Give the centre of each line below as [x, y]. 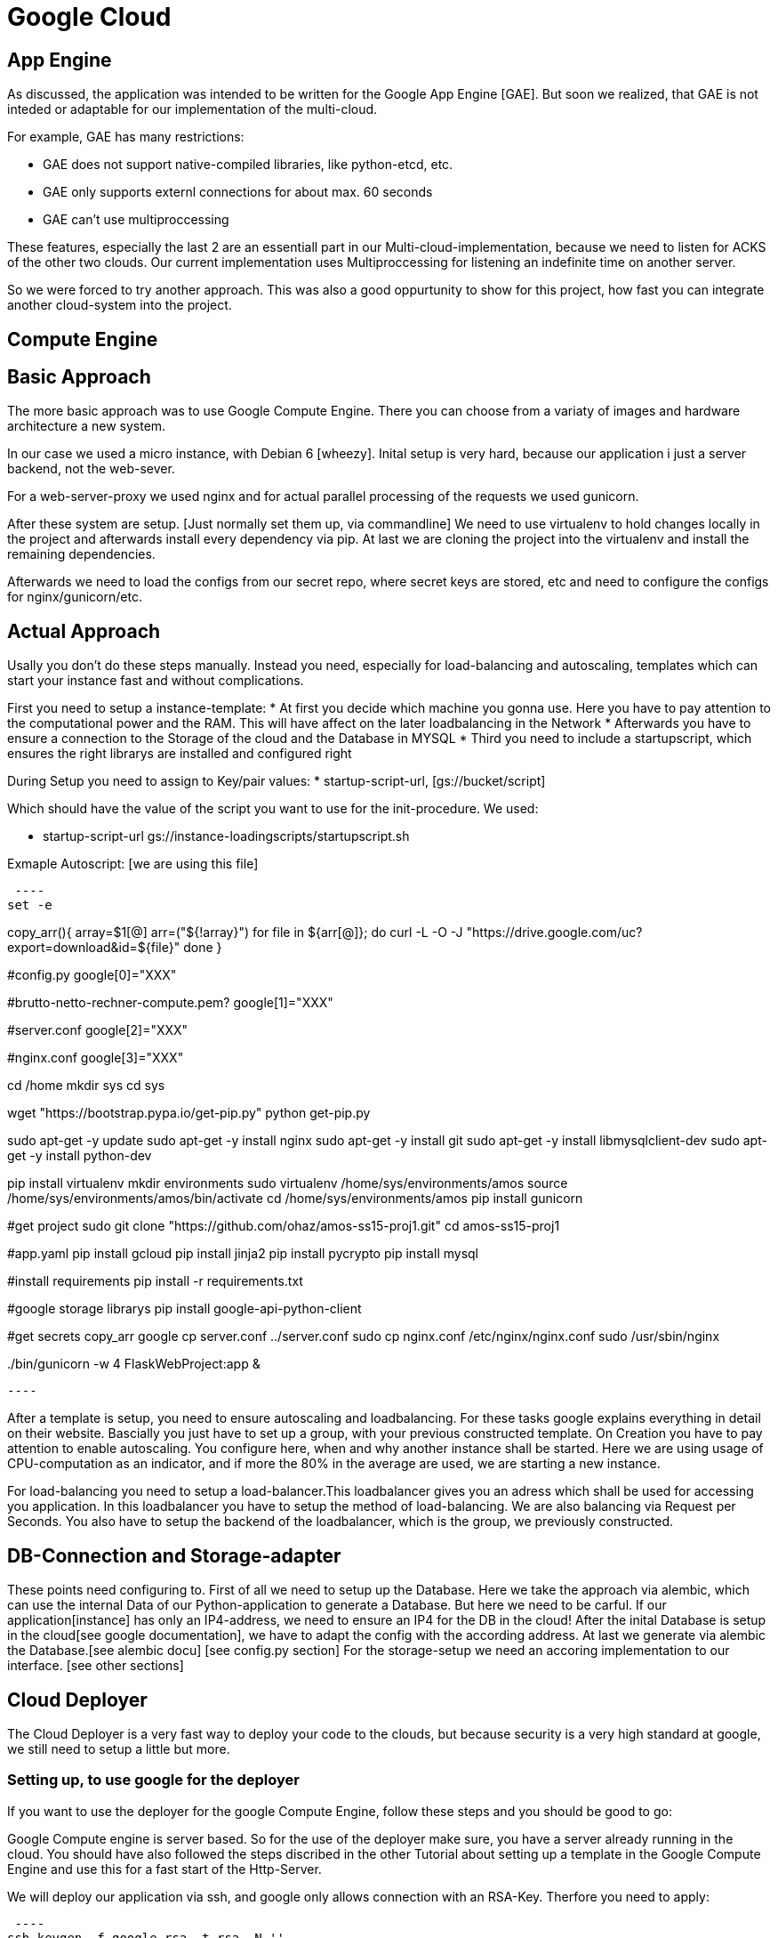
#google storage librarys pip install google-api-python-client [184, 1309]
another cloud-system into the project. [120, 305]
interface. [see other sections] [96, 1666]
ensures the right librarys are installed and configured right [180, 754]
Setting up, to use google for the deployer [153, 1780]
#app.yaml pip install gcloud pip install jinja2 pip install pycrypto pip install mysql [243, 1254]
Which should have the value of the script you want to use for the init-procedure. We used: [273, 809]
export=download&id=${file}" [94, 948]
